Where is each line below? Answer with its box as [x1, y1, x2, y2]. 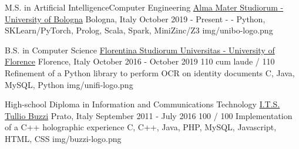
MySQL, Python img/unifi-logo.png [5, 78, 133, 90]
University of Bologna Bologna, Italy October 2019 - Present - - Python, [5, 12, 266, 25]
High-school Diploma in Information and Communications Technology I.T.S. [5, 98, 280, 110]
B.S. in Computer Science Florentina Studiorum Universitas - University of [5, 43, 275, 56]
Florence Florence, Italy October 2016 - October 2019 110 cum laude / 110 [5, 55, 275, 67]
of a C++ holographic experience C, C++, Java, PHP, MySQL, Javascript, [5, 121, 277, 133]
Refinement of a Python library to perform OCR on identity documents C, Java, [5, 66, 295, 79]
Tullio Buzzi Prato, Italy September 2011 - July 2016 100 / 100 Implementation [5, 109, 293, 121]
